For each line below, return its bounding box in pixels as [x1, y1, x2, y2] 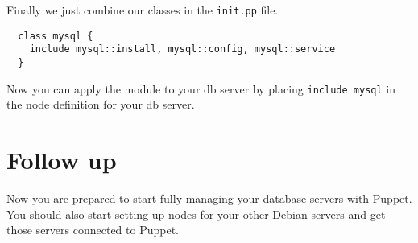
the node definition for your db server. [6, 96, 195, 113]
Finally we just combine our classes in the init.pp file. [6, 2, 279, 18]
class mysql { [18, 30, 93, 42]
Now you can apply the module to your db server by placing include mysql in [6, 80, 395, 97]
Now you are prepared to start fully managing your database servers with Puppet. [6, 190, 412, 206]
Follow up [6, 143, 117, 176]
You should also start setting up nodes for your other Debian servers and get [6, 205, 386, 222]
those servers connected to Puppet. [6, 221, 179, 238]
